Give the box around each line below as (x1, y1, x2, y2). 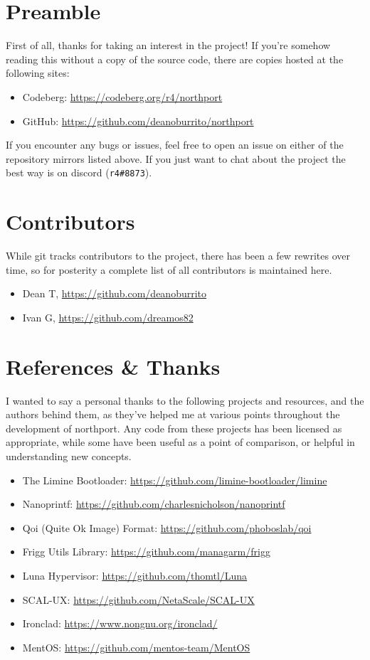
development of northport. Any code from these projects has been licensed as (6, 420, 342, 435)
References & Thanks (6, 351, 221, 380)
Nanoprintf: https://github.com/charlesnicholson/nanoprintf (22, 496, 285, 511)
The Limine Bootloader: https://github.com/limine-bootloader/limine (22, 472, 327, 487)
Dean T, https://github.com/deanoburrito (22, 286, 207, 301)
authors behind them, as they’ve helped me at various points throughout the (6, 407, 340, 422)
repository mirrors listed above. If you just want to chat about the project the (6, 151, 346, 166)
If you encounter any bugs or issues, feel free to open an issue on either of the (6, 137, 344, 152)
